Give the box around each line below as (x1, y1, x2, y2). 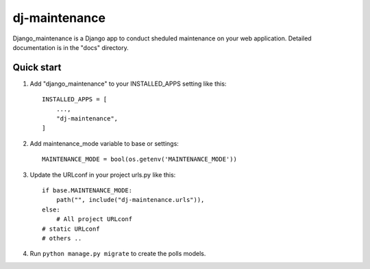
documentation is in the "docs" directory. (12, 43, 129, 51)
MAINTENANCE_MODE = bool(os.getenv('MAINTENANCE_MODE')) (42, 155, 238, 164)
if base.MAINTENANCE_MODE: (42, 186, 133, 194)
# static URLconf (42, 225, 100, 233)
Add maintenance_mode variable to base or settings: (29, 139, 180, 147)
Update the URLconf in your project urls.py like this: (29, 170, 176, 179)
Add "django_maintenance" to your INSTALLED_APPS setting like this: (29, 79, 227, 88)
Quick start (12, 62, 62, 73)
